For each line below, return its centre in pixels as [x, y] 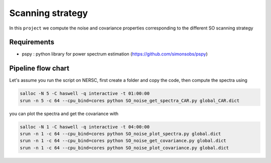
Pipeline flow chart [39, 68]
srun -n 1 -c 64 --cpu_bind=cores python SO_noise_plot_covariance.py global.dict [124, 148]
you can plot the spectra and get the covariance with [64, 113]
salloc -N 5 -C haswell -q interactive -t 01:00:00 [85, 93]
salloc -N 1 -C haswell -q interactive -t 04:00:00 [85, 127]
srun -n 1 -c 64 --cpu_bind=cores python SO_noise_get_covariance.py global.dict [123, 141]
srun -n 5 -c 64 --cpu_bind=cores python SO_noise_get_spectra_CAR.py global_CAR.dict [130, 100]
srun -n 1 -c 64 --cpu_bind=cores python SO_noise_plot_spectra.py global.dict [120, 134]
